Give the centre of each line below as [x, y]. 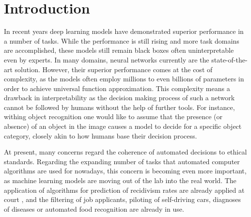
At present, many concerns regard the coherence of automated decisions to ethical [125, 152]
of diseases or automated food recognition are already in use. [94, 209]
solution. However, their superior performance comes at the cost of [114, 69]
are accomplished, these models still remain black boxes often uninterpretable [119, 50]
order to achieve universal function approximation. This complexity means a [117, 88]
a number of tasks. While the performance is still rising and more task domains [122, 40]
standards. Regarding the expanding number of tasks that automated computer [122, 161]
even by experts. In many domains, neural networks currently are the [107, 59]
